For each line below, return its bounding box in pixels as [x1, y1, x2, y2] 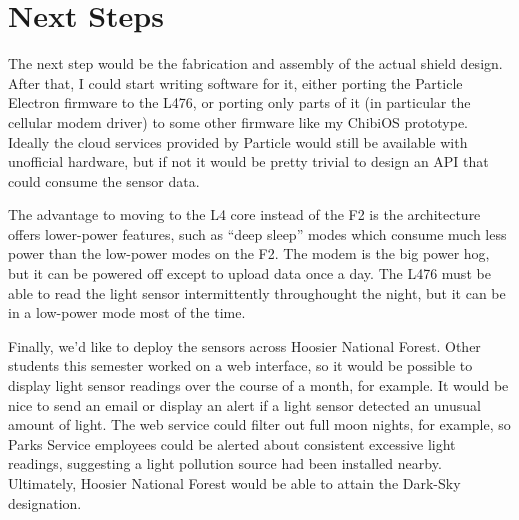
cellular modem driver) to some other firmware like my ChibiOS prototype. [8, 111, 469, 132]
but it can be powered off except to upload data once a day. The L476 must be [8, 263, 491, 284]
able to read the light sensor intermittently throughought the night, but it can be [8, 282, 506, 303]
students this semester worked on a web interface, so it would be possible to [8, 355, 473, 376]
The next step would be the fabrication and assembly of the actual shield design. [8, 53, 503, 74]
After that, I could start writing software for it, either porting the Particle [8, 72, 463, 93]
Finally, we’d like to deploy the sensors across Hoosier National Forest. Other [8, 335, 481, 356]
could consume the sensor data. [8, 170, 200, 191]
